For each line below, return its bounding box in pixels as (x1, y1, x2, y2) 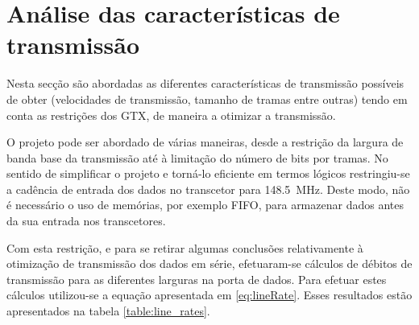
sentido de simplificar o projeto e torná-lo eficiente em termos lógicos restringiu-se (6, 165, 410, 182)
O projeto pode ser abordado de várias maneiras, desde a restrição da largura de (6, 134, 404, 150)
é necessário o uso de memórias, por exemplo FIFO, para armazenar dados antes (6, 196, 404, 213)
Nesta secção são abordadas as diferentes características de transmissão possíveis (6, 75, 404, 92)
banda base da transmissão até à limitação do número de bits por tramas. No (6, 149, 388, 166)
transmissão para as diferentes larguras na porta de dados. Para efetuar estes (6, 270, 387, 287)
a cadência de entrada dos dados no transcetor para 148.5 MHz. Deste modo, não (6, 180, 410, 197)
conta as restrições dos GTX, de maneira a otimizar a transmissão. (6, 106, 336, 123)
